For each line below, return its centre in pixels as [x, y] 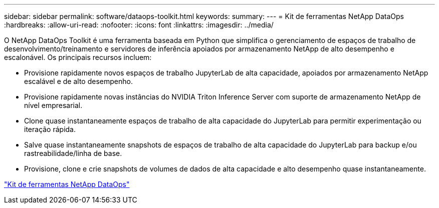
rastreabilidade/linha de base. [73, 153]
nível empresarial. [53, 105]
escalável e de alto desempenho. [78, 81]
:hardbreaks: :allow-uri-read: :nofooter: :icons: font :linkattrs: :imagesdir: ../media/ [139, 25]
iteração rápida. [50, 129]
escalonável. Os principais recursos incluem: [78, 57]
